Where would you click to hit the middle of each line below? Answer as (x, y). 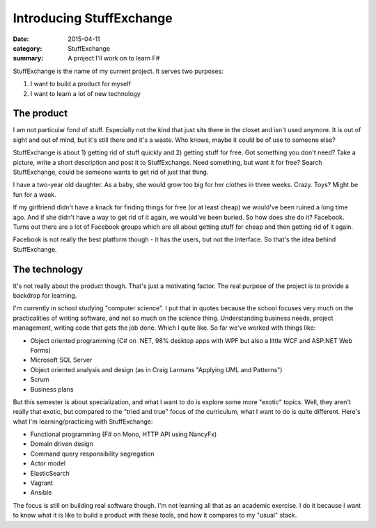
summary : (28, 58)
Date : (21, 39)
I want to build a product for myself (81, 84)
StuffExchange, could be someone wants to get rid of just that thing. (111, 172)
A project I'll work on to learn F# (114, 58)
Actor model (48, 463)
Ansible (41, 493)
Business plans (52, 389)
